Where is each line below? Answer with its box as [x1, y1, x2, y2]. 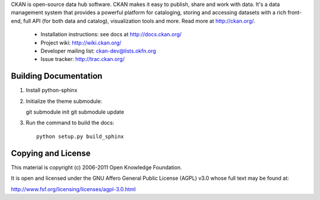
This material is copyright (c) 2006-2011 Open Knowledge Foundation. [11, 163, 183, 171]
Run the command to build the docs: [25, 119, 115, 127]
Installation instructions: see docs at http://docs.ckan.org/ [40, 31, 182, 38]
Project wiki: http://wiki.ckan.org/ [40, 39, 121, 46]
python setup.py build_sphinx [36, 133, 124, 140]
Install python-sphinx [25, 86, 78, 94]
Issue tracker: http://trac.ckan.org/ [40, 56, 125, 63]
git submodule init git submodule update [25, 108, 124, 115]
